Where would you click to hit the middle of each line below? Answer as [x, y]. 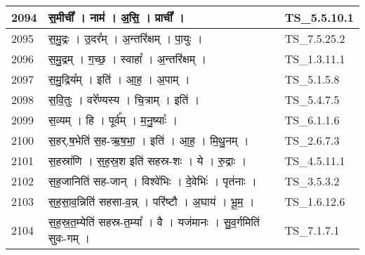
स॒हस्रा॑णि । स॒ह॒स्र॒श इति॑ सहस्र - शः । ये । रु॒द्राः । [147, 161]
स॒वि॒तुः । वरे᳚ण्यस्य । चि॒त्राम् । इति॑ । [124, 99]
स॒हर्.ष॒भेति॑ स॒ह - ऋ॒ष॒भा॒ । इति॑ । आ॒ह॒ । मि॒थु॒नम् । [148, 140]
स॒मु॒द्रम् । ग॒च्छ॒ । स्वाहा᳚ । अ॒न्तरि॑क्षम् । [127, 59]
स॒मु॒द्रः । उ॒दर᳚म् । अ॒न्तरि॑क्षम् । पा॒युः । [125, 38]
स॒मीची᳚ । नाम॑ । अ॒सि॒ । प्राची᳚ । [116, 17]
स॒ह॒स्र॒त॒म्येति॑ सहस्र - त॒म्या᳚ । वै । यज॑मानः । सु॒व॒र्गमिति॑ [154, 222]
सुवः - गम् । [69, 238]
